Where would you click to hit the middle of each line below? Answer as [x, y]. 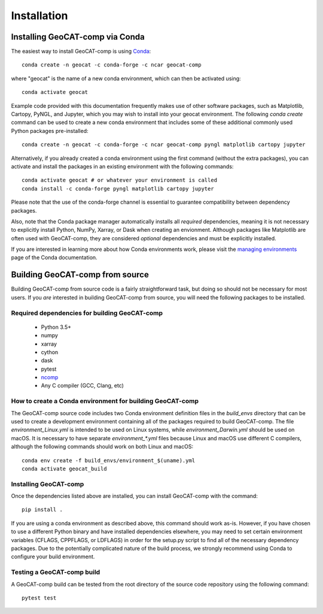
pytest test [39, 598]
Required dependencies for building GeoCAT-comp [87, 313]
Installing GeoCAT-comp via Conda [78, 37]
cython [50, 352]
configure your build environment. [53, 556]
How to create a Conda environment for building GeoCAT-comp [105, 401]
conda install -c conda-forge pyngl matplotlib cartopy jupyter [118, 188]
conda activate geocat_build [64, 468]
